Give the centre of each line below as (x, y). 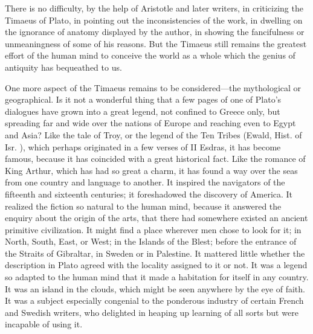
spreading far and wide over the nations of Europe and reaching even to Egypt (150, 123)
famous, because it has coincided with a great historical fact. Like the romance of (155, 159)
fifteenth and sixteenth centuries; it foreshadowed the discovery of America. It (149, 194)
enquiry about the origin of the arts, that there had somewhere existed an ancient (156, 218)
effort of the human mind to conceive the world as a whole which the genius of (150, 55)
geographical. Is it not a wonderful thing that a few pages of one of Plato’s (143, 99)
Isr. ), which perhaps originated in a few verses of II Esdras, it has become (143, 146)
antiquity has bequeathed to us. (63, 67)
